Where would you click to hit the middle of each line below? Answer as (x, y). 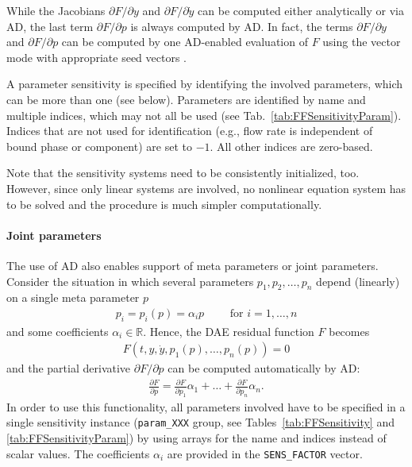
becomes (349, 331)
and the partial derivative (69, 368)
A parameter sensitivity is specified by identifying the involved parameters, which (205, 84)
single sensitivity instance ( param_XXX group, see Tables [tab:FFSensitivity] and (200, 422)
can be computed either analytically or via (301, 10)
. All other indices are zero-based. (291, 146)
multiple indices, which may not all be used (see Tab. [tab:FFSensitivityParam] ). (204, 115)
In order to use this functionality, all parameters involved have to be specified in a (206, 406)
